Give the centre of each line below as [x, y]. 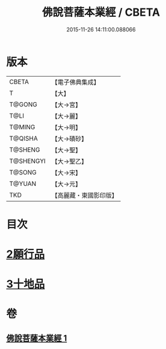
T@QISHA [23, 138]
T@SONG [23, 172]
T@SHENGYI [28, 161]
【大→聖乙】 [69, 161]
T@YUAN [23, 184]
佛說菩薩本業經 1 [37, 338]
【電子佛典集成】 [76, 82]
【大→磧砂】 [69, 138]
